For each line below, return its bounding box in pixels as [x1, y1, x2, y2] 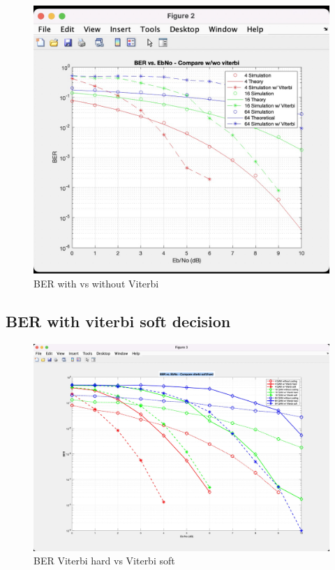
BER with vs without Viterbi [33, 276, 159, 290]
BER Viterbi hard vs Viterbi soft [33, 553, 175, 568]
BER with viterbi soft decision [6, 310, 231, 331]
